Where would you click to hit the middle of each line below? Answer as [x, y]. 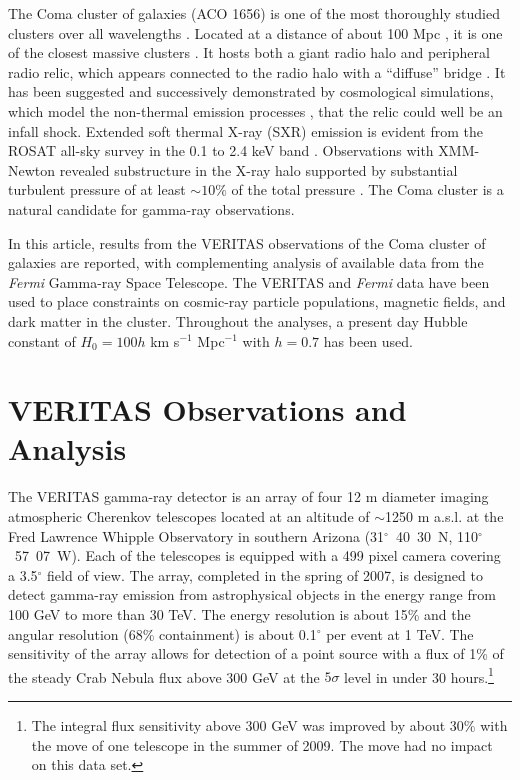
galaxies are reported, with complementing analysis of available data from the [246, 262]
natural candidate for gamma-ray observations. [151, 208]
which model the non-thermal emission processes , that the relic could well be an [255, 110]
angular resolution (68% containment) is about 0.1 [162, 633]
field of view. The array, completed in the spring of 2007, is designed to [265, 574]
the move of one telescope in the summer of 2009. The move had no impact [262, 744]
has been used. [368, 340]
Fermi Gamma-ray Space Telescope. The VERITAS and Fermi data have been [249, 281]
